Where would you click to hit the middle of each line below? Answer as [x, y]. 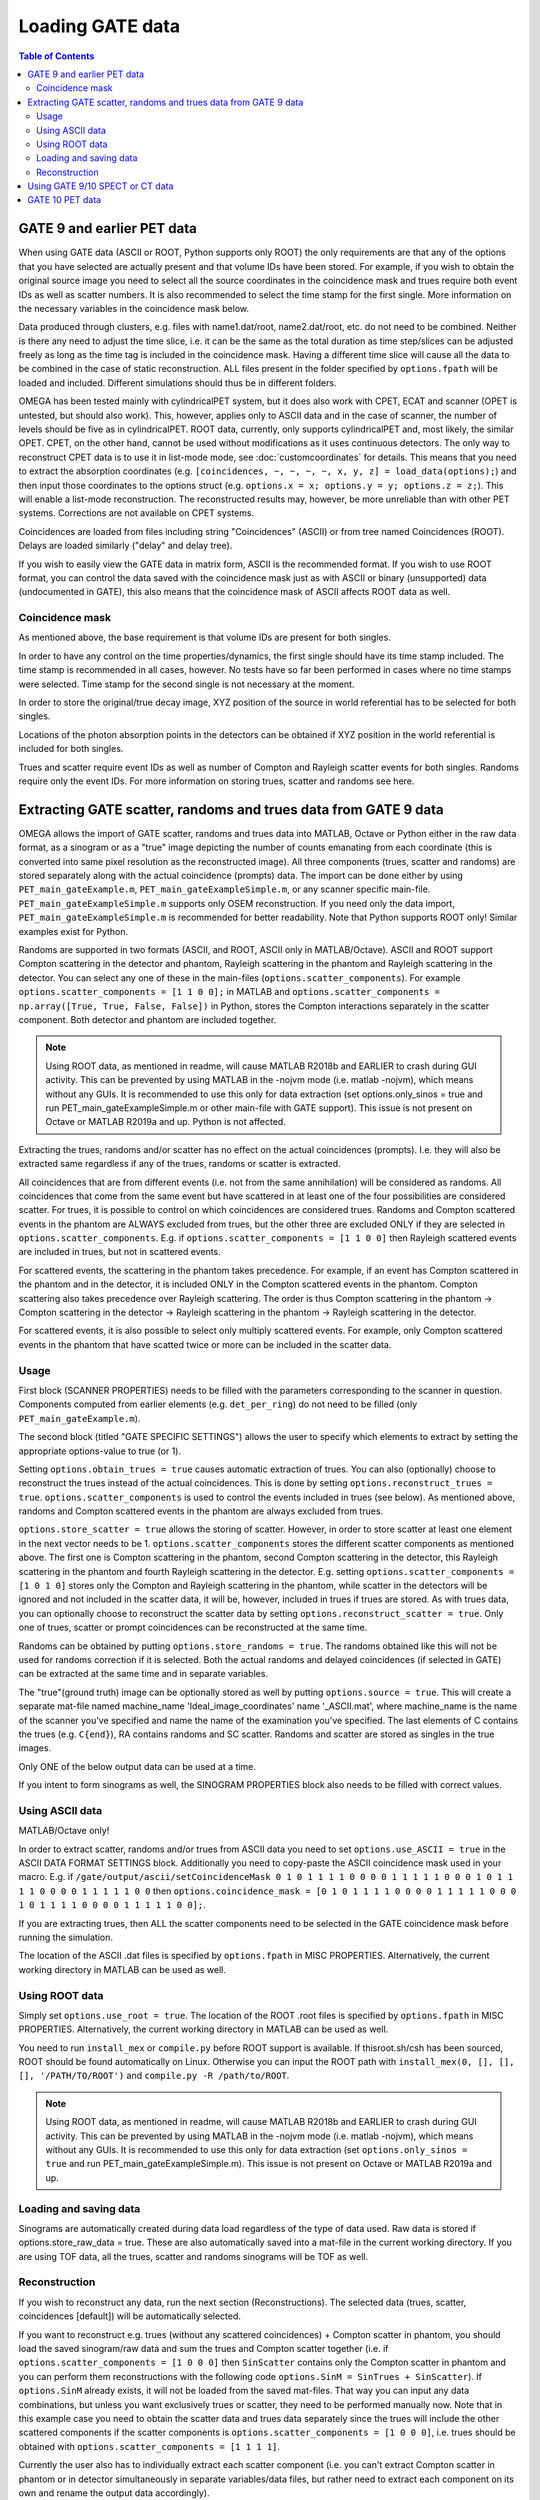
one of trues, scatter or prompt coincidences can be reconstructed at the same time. [193, 1627]
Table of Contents [56, 56]
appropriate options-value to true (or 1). [100, 1451]
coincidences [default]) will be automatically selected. [130, 2316]
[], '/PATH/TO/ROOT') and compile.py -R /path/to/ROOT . [154, 2076]
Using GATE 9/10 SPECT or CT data [100, 186]
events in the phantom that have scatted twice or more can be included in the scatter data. [205, 1344]
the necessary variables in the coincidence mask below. [134, 308]
